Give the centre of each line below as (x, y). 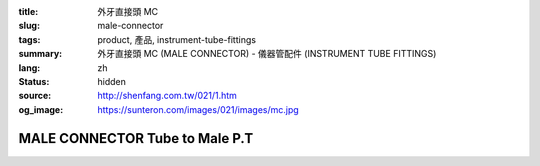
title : (28, 11)
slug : (29, 26)
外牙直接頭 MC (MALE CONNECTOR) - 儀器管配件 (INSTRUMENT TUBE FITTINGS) (267, 54)
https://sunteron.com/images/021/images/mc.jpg (198, 109)
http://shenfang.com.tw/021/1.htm (167, 96)
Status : (34, 81)
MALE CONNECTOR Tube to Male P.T (136, 138)
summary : (40, 54)
